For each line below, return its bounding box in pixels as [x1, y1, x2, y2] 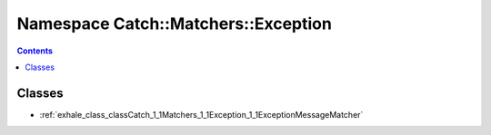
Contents [16, 45, 54, 56]
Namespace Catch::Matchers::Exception [16, 14, 332, 34]
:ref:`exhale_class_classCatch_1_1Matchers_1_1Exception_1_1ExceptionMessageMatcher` [39, 109, 364, 120]
